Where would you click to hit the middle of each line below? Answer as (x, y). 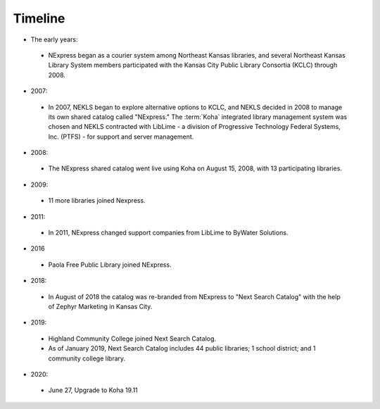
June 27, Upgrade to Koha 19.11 (93, 390)
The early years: (54, 39)
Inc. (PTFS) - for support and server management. (121, 137)
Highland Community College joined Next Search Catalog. (132, 339)
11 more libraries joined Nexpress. (97, 201)
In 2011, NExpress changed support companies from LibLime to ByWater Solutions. (168, 233)
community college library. (87, 358)
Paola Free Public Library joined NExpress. (110, 265)
